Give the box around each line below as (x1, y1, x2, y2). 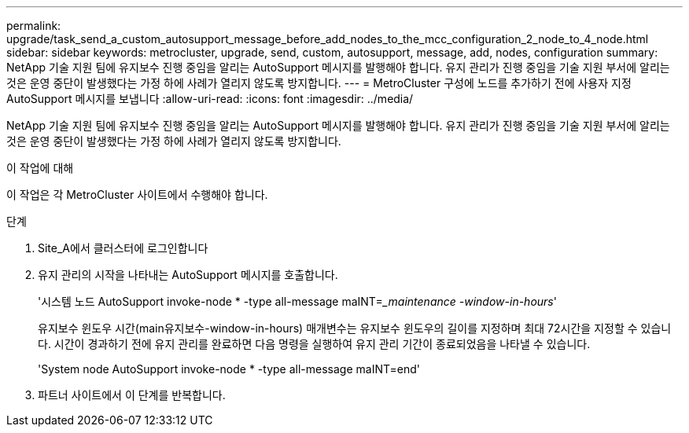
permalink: (6, 19, 61, 32)
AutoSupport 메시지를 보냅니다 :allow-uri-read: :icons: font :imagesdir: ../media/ (6, 92, 414, 105)
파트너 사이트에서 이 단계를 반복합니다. (38, 388, 226, 402)
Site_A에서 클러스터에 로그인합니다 (38, 241, 208, 255)
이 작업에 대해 (6, 161, 74, 174)
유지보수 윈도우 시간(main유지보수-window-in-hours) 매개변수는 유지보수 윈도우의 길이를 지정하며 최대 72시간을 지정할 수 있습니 (38, 321, 672, 335)
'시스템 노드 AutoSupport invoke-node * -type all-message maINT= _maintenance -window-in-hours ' (38, 295, 557, 308)
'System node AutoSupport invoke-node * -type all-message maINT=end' (38, 362, 421, 376)
